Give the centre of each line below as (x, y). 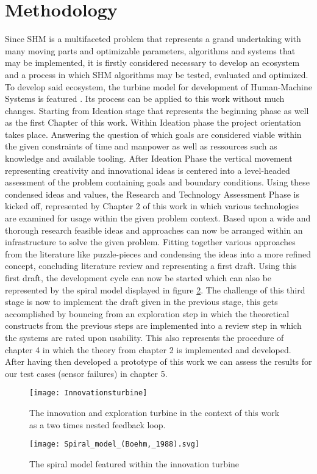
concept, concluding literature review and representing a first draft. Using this (151, 266)
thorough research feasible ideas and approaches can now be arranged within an (154, 230)
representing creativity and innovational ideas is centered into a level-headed (148, 170)
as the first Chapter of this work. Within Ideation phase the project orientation (153, 122)
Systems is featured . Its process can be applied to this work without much (145, 99)
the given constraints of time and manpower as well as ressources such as (141, 146)
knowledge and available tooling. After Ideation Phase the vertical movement (149, 158)
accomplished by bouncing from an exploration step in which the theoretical (147, 313)
